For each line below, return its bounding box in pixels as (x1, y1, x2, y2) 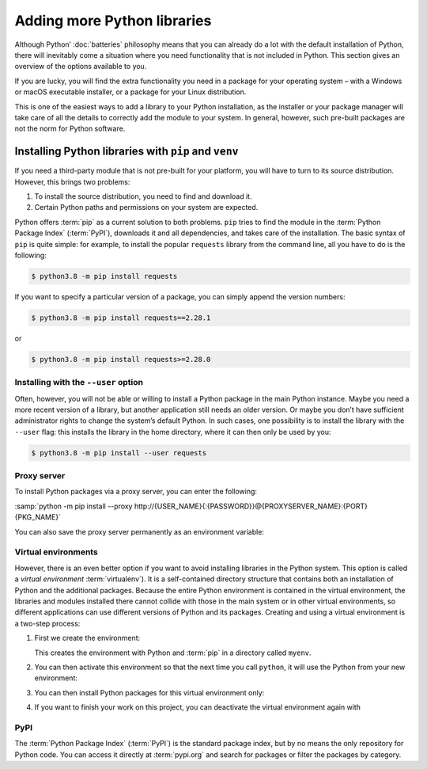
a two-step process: (14, 619, 81, 628)
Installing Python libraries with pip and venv (14, 145, 239, 158)
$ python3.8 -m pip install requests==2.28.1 (31, 313, 211, 322)
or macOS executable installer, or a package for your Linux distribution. (14, 87, 247, 97)
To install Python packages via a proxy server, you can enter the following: (14, 487, 257, 497)
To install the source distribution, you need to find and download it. (34, 191, 252, 201)
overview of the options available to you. (14, 62, 147, 71)
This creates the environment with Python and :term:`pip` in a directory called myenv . (34, 648, 312, 657)
